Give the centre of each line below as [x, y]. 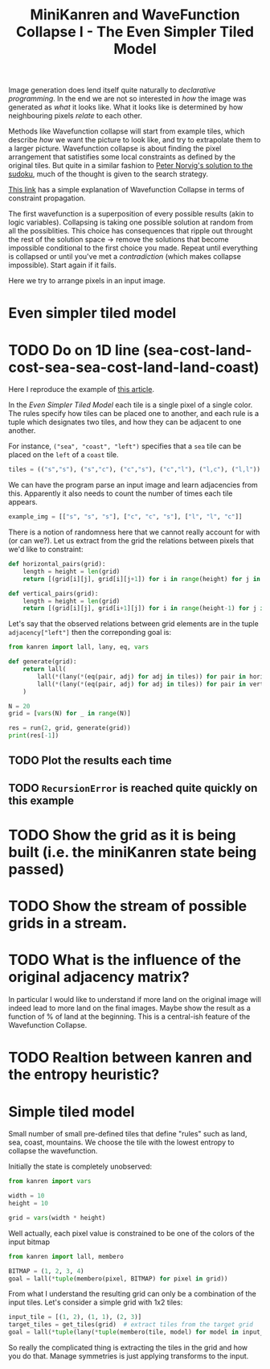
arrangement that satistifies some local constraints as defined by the [122, 157]
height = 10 [28, 1204]
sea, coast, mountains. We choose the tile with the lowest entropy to [121, 1142]
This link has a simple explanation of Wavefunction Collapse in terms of [127, 190]
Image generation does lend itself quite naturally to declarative [112, 90]
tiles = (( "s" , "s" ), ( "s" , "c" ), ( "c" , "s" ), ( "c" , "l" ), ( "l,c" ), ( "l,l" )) [135, 470]
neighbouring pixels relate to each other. [76, 116]
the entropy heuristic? [84, 1075]
